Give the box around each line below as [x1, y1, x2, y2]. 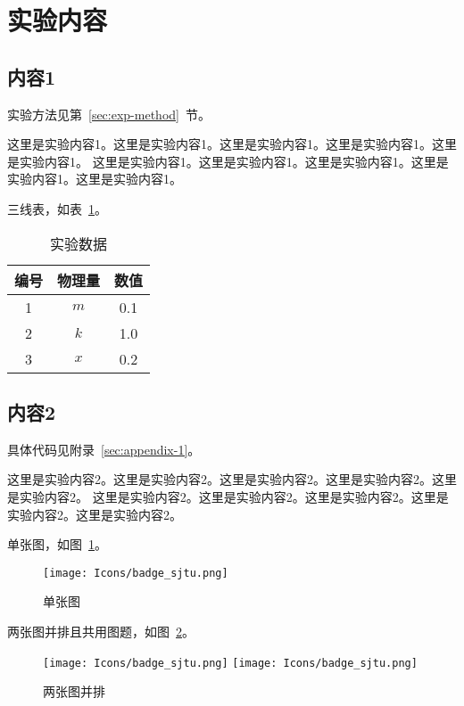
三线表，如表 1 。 [7, 199, 107, 218]
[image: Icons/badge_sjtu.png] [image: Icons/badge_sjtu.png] [43, 656, 418, 669]
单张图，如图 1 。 [7, 535, 107, 554]
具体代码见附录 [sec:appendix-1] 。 [7, 439, 201, 458]
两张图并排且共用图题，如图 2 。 [7, 621, 195, 640]
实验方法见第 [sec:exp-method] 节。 [7, 104, 211, 123]
